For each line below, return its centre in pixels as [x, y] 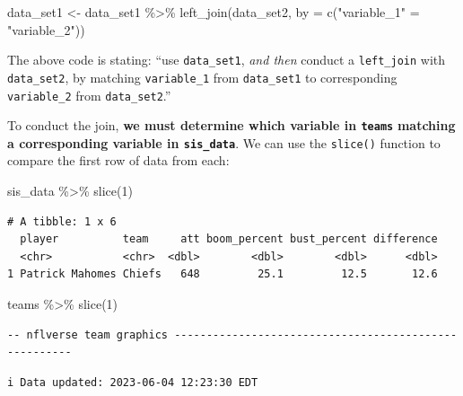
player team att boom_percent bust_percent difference [229, 239]
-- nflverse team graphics [87, 334]
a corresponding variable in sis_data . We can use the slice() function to [224, 142]
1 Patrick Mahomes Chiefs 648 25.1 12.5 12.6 [223, 274]
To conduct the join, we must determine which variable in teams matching [231, 125]
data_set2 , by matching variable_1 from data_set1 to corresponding [202, 77]
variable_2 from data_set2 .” [89, 95]
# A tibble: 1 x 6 [62, 221]
